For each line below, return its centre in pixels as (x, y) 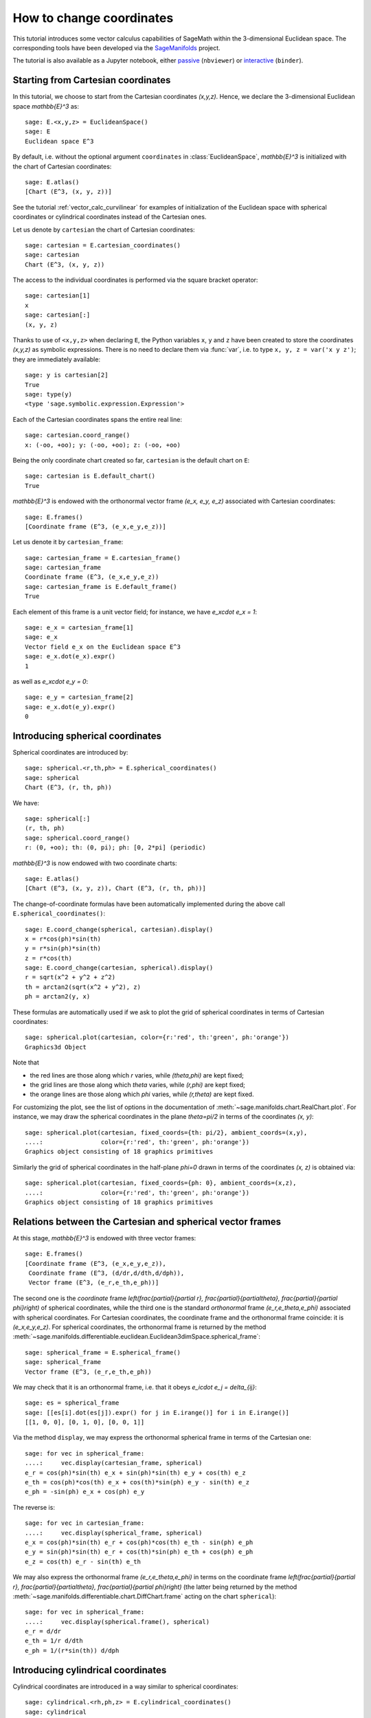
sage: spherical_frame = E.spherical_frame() (103, 1352)
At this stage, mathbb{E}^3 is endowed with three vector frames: (104, 1238)
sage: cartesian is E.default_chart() (90, 476)
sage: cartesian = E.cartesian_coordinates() (103, 245)
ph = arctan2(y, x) (58, 997)
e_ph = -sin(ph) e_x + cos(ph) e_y (85, 1492)
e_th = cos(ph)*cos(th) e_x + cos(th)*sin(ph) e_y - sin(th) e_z (137, 1482)
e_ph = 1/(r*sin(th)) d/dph (72, 1650)
